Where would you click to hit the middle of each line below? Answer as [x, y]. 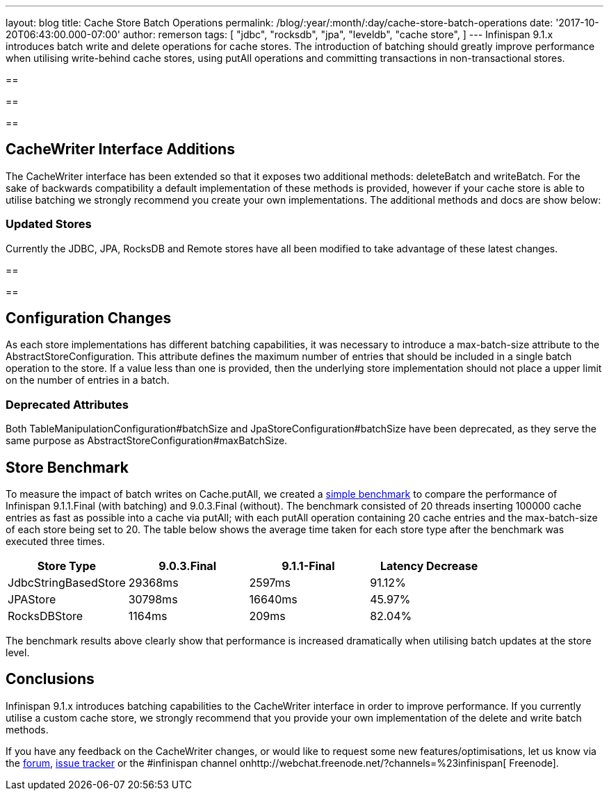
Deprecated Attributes [67, 404]
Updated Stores [49, 224]
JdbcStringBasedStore [67, 583]
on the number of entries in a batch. [88, 380]
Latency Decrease [429, 566]
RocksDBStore [46, 616]
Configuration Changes [89, 318]
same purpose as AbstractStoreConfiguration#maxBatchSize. [147, 441]
